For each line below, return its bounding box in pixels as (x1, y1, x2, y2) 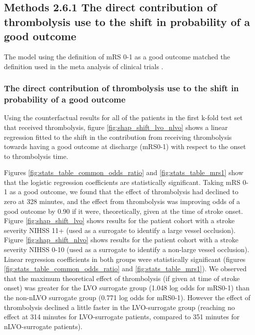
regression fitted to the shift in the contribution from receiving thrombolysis (4, 131, 232, 142)
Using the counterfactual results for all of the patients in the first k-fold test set (4, 112, 243, 123)
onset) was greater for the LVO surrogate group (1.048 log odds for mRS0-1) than (4, 283, 250, 293)
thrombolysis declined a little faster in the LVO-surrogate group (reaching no (4, 302, 235, 312)
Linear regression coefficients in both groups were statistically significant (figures (4, 254, 246, 264)
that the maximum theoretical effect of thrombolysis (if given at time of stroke (4, 273, 240, 283)
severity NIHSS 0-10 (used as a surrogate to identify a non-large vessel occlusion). (4, 244, 250, 255)
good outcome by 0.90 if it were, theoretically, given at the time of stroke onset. (4, 206, 243, 216)
